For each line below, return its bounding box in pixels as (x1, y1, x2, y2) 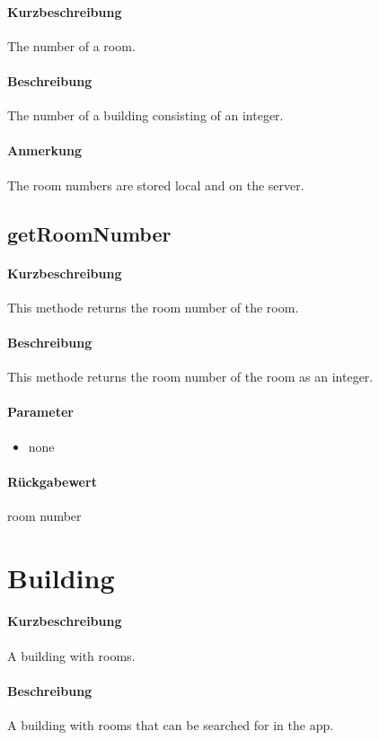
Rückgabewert (7, 471, 97, 490)
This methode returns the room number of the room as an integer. (7, 367, 374, 386)
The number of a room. (7, 36, 136, 55)
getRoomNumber (7, 219, 172, 247)
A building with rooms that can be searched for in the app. (7, 716, 334, 735)
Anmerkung (7, 141, 82, 160)
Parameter (7, 402, 74, 421)
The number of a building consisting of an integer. (7, 106, 284, 125)
